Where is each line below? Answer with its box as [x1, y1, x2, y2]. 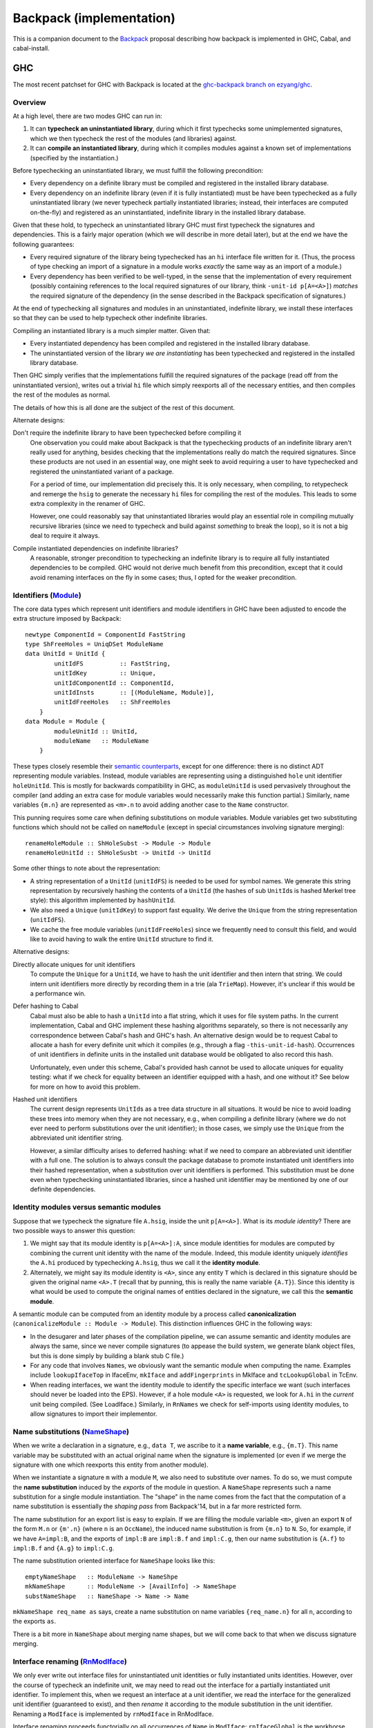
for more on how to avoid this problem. [30, 1082, 141, 1091]
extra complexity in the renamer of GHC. [30, 500, 145, 508]
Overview [12, 97, 46, 107]
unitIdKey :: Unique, [54, 669, 157, 677]
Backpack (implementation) [12, 10, 175, 26]
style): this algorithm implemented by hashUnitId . [30, 896, 176, 905]
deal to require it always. [30, 532, 100, 540]
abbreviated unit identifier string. [30, 1134, 124, 1142]
